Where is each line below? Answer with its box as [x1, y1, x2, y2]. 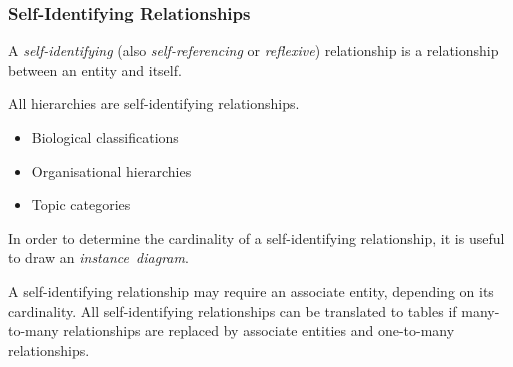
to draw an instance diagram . [8, 247, 189, 268]
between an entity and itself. [8, 59, 182, 80]
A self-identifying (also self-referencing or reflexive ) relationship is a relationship [8, 40, 499, 61]
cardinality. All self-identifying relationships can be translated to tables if [8, 300, 457, 321]
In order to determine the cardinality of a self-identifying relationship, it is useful [8, 227, 505, 248]
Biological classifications [31, 127, 179, 147]
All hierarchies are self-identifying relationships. [8, 93, 300, 114]
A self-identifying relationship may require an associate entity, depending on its [8, 280, 494, 301]
